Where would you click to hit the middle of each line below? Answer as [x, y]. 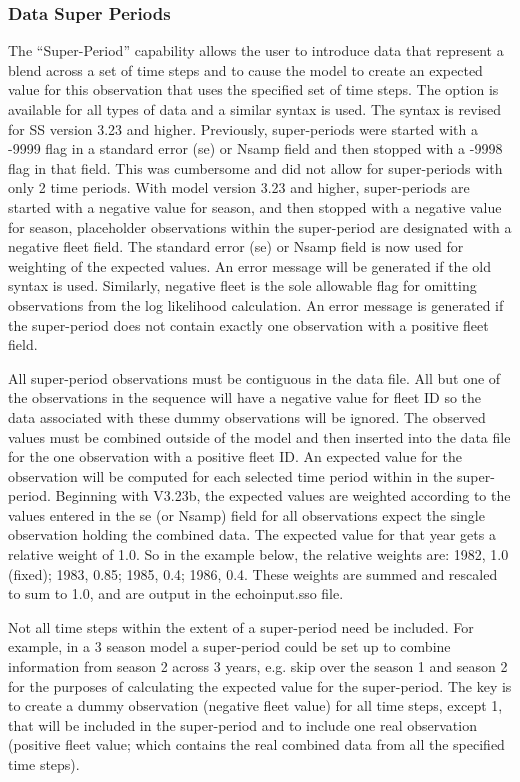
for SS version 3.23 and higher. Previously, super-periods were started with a [243, 128]
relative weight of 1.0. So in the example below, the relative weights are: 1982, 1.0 [258, 554]
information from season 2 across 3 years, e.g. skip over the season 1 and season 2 [258, 666]
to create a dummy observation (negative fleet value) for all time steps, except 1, [255, 705]
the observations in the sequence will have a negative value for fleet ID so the [245, 397]
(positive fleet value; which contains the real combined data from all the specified [256, 744]
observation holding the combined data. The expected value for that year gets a [252, 534]
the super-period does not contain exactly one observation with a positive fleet [248, 324]
